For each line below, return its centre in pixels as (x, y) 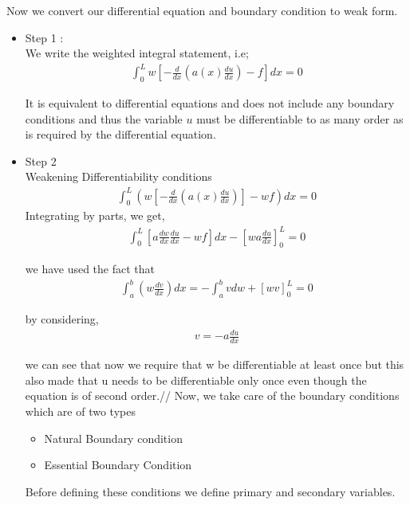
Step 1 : (44, 37)
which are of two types (80, 411)
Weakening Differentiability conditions (118, 176)
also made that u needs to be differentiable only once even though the (196, 380)
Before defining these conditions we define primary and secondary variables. (210, 491)
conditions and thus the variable (104, 118)
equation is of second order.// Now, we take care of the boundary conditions (212, 395)
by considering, (62, 319)
